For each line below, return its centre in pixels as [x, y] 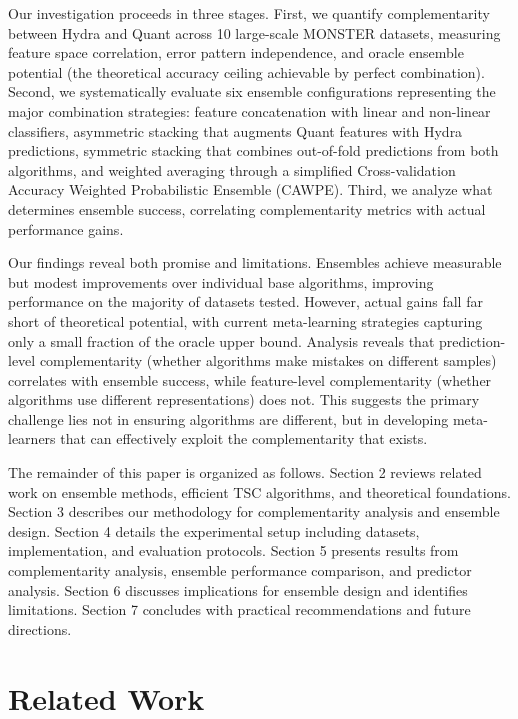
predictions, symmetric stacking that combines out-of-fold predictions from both [253, 150]
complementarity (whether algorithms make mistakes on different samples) [268, 360]
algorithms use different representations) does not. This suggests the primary [244, 399]
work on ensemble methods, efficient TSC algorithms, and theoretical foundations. [259, 491]
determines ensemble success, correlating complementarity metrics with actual [247, 208]
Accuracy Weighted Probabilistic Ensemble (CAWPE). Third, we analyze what [250, 189]
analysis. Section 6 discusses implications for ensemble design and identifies [238, 589]
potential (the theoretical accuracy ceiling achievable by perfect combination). [246, 71]
